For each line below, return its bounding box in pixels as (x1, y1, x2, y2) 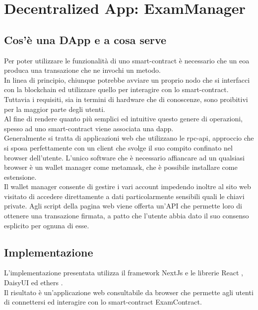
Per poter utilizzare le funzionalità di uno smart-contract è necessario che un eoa (4, 55, 250, 65)
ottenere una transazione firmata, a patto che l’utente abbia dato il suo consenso (4, 210, 249, 221)
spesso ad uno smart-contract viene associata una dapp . (4, 123, 174, 133)
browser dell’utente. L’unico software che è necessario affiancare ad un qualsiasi (4, 152, 245, 162)
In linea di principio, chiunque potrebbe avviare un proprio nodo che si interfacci (4, 74, 250, 85)
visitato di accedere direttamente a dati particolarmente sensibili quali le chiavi (4, 191, 245, 201)
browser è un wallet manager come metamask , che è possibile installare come (4, 162, 238, 172)
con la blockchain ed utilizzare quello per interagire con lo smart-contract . (4, 84, 229, 95)
